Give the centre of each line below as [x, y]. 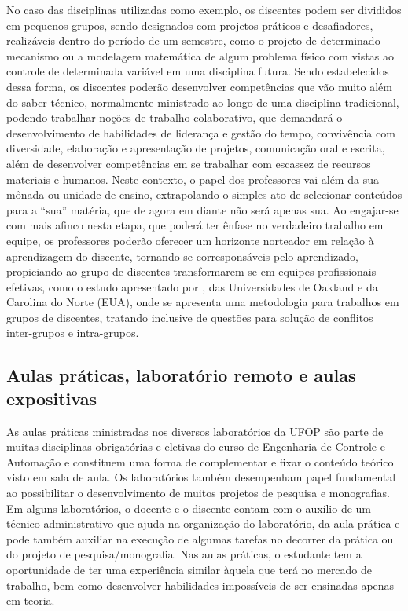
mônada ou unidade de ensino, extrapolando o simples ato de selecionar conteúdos [204, 194]
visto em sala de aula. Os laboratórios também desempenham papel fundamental [201, 477]
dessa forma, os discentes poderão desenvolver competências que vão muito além [199, 86]
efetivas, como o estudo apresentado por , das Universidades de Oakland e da [192, 286]
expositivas [51, 398]
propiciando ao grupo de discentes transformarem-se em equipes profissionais [191, 271]
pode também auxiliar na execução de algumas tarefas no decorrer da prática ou [200, 538]
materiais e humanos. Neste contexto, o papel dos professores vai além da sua [193, 179]
